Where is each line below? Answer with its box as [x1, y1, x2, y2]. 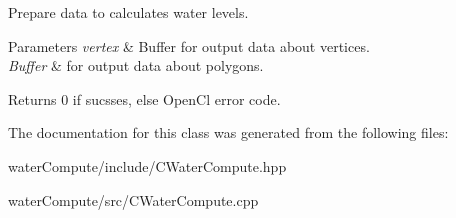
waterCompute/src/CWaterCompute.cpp [8, 189, 259, 210]
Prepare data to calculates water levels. [8, 2, 249, 22]
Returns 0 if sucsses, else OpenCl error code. [8, 88, 281, 109]
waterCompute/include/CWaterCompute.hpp [8, 155, 287, 176]
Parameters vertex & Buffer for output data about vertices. [8, 35, 370, 56]
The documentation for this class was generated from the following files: [8, 122, 449, 143]
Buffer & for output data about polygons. [8, 55, 264, 76]
